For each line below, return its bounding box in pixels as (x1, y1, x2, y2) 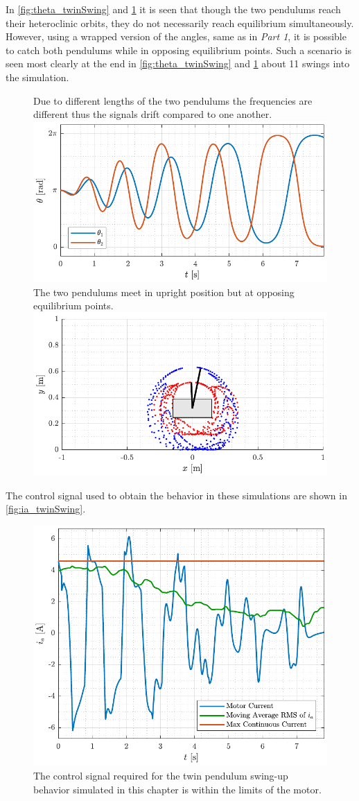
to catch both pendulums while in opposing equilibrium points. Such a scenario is (6, 42, 352, 57)
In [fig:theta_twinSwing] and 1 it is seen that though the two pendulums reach (6, 2, 341, 16)
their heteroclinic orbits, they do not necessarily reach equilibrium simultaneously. (6, 15, 354, 30)
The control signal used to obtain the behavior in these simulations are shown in (6, 488, 347, 502)
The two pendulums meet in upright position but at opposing (33, 284, 295, 299)
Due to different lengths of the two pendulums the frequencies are (33, 93, 313, 107)
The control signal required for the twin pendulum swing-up (33, 768, 288, 782)
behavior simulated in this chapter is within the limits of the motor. (33, 782, 322, 796)
